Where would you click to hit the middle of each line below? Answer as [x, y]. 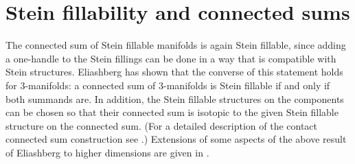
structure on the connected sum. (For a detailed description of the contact [162, 125]
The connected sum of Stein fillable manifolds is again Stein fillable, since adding [176, 45]
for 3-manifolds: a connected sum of [81, 85]
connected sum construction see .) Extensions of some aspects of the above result [176, 139]
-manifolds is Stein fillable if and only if [247, 85]
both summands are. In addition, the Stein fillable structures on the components [175, 98]
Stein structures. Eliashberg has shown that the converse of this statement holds [174, 72]
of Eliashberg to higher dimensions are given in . [107, 152]
